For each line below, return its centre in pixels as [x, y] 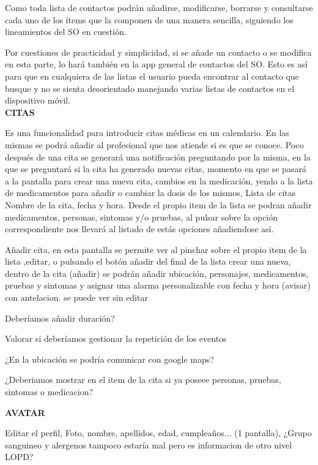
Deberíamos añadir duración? [60, 318]
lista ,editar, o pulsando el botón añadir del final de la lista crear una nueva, [148, 261]
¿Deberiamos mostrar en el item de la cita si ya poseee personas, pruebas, [143, 380]
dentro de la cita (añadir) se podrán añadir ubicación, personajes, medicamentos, [157, 273]
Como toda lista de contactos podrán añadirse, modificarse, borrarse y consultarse [159, 7]
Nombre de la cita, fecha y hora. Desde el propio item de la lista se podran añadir [158, 204]
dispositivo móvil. [38, 100]
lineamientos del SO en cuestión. [66, 32]
